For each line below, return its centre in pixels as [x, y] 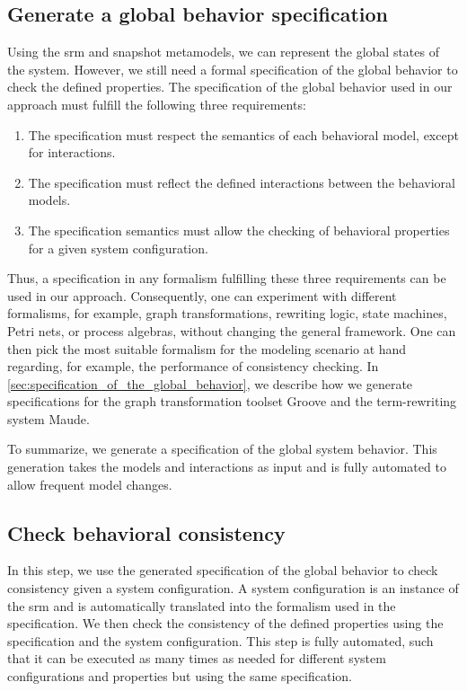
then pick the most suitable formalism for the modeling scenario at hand [207, 348]
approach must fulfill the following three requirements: [157, 104]
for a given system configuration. [118, 248]
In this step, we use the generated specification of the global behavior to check [223, 570]
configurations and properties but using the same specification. [180, 676]
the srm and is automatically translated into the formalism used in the [202, 605]
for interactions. [72, 152]
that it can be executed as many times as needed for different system [197, 658]
